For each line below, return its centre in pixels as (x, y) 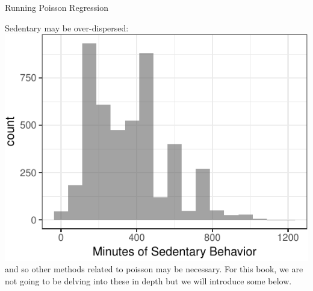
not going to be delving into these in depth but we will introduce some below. (148, 280)
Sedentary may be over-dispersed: (67, 27)
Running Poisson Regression (57, 7)
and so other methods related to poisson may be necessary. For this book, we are (154, 269)
